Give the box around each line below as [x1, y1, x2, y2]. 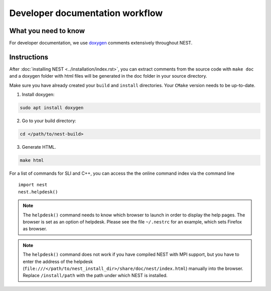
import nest [18, 182, 48, 188]
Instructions [9, 53, 49, 61]
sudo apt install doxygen [20, 105, 84, 111]
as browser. [23, 226, 47, 232]
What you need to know [9, 27, 85, 35]
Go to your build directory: [22, 118, 76, 124]
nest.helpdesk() [18, 189, 58, 195]
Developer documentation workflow [9, 8, 163, 19]
